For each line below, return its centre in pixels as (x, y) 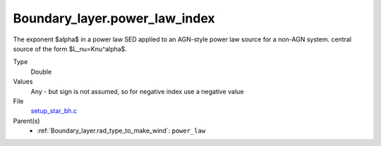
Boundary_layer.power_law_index (114, 18)
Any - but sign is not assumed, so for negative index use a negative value (137, 91)
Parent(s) (26, 121)
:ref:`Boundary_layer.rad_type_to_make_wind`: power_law (121, 131)
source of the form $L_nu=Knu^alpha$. (70, 48)
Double (41, 72)
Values (23, 81)
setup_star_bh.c (54, 111)
